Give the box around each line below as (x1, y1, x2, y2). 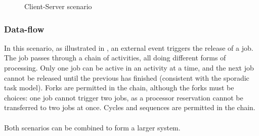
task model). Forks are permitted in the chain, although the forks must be (4, 82, 234, 93)
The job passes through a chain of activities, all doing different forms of (4, 52, 226, 63)
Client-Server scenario (24, 1, 92, 11)
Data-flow (4, 22, 45, 35)
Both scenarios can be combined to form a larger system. (4, 122, 181, 132)
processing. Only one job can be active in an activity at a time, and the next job (4, 62, 254, 73)
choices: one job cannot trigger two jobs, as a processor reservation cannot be (4, 92, 243, 103)
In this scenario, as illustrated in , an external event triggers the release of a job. (4, 42, 253, 53)
